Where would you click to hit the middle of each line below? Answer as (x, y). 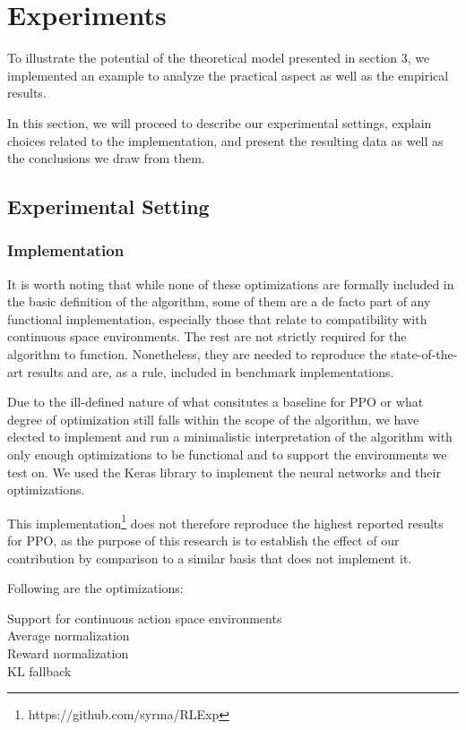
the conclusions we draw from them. (106, 158)
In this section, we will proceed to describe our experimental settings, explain (220, 122)
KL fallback (39, 670)
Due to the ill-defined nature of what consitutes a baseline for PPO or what (216, 402)
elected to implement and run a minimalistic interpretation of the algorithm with (230, 437)
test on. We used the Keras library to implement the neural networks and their (224, 472)
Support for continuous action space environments (145, 618)
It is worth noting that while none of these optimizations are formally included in (231, 283)
